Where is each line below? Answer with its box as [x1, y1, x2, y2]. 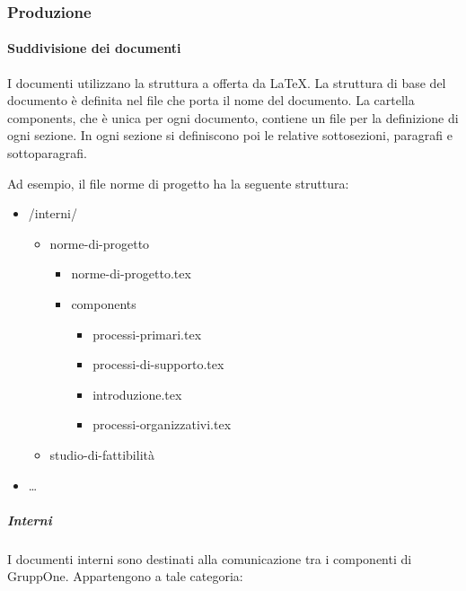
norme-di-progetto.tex [71, 264, 191, 283]
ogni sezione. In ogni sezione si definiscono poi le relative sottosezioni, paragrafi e [7, 126, 453, 145]
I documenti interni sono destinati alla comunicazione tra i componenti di [7, 549, 412, 568]
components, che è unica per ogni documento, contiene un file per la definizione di [7, 108, 459, 127]
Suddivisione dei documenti [7, 39, 181, 57]
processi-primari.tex [92, 324, 202, 343]
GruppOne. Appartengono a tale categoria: [7, 567, 243, 586]
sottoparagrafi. [7, 144, 87, 163]
